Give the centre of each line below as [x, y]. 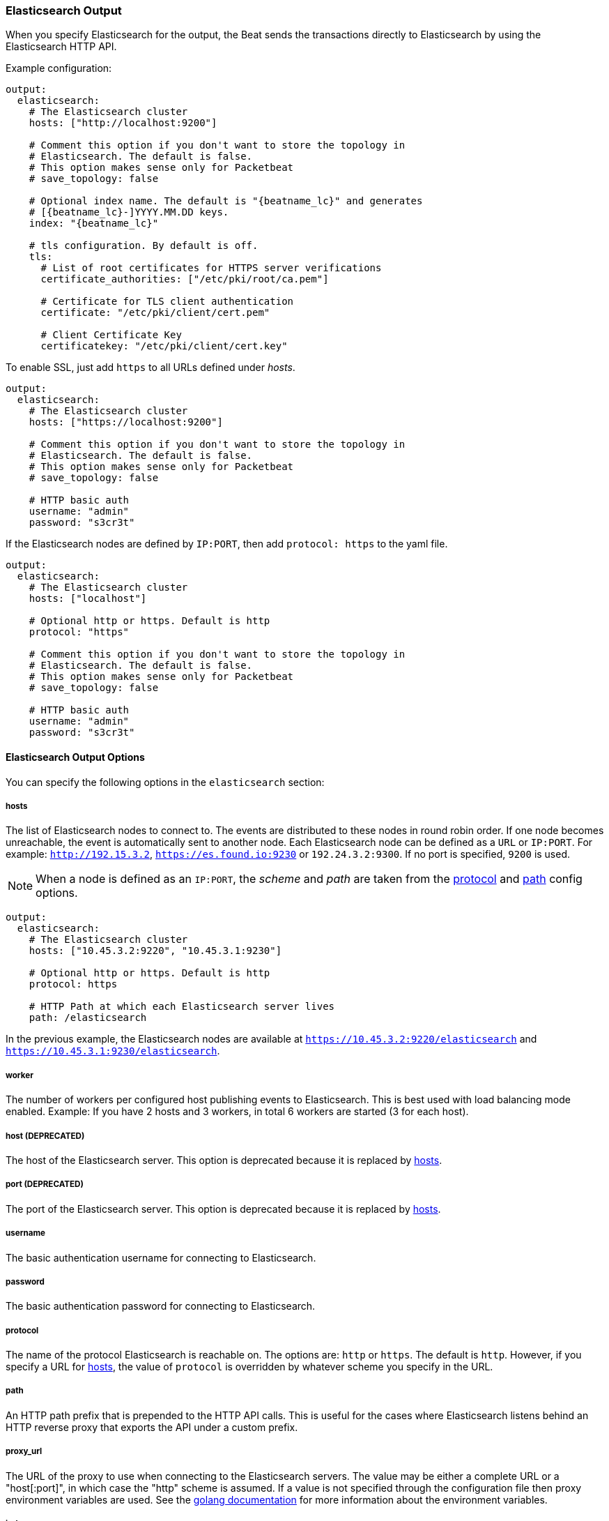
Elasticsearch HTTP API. [61, 47]
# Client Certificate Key [111, 335]
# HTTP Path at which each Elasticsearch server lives [182, 1007]
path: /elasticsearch [88, 1018]
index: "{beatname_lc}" [94, 224]
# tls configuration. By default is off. [144, 246]
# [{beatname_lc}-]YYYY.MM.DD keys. [129, 212]
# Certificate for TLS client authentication [167, 302]
